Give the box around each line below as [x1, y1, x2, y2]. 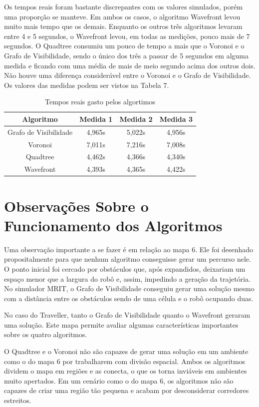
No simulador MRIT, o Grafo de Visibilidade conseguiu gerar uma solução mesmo [4, 283, 255, 294]
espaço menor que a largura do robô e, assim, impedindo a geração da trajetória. [4, 273, 251, 284]
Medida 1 [79, 113, 113, 124]
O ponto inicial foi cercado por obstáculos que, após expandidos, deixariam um [4, 263, 246, 274]
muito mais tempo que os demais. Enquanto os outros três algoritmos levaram [4, 21, 243, 31]
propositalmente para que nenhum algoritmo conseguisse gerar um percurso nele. [4, 254, 251, 264]
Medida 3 [159, 113, 193, 124]
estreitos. [4, 395, 31, 406]
